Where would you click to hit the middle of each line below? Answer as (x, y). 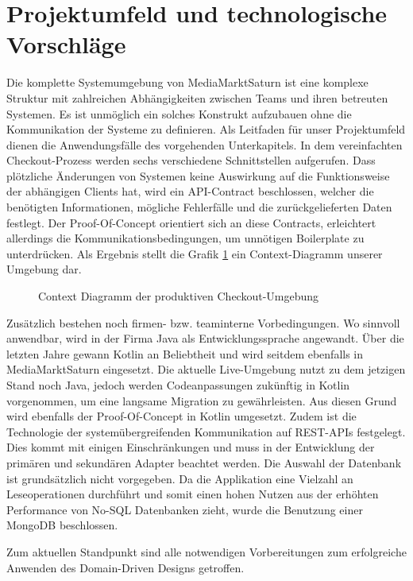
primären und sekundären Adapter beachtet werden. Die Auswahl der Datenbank (204, 462)
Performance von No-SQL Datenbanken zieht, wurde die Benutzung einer (185, 509)
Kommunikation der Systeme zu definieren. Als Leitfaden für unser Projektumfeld (206, 129)
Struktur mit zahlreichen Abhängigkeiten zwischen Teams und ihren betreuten (197, 97)
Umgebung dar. (44, 269)
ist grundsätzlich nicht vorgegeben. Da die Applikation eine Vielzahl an (180, 478)
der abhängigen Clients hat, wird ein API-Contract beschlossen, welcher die (190, 191)
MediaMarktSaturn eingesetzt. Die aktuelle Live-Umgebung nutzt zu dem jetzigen (206, 369)
